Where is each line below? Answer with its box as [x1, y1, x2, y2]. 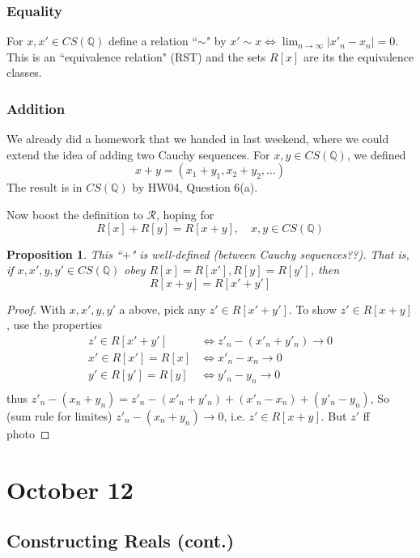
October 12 [6, 472, 134, 505]
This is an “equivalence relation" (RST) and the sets [6, 48, 266, 65]
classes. [6, 64, 42, 81]
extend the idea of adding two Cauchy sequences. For [6, 146, 270, 163]
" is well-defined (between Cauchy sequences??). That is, [130, 245, 409, 262]
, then [310, 261, 340, 278]
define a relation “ [108, 32, 198, 49]
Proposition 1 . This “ [6, 245, 122, 262]
